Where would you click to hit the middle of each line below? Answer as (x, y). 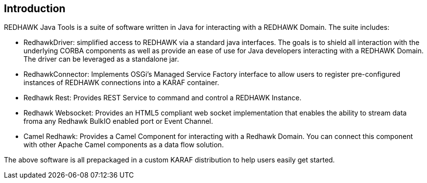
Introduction (35, 9)
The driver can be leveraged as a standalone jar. (101, 59)
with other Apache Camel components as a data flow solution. (124, 145)
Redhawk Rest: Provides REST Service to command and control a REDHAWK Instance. (163, 98)
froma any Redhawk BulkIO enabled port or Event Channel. (119, 121)
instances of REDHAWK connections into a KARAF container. (121, 83)
